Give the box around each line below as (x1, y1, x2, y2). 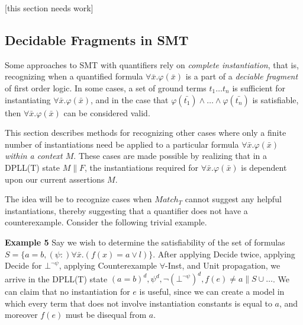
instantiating (5, 93, 51, 106)
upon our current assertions (5, 173, 105, 185)
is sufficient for (232, 81, 286, 94)
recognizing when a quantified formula (5, 70, 143, 82)
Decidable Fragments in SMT (5, 30, 189, 49)
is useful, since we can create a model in (139, 285, 285, 298)
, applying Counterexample (59, 259, 157, 272)
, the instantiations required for (85, 161, 199, 173)
